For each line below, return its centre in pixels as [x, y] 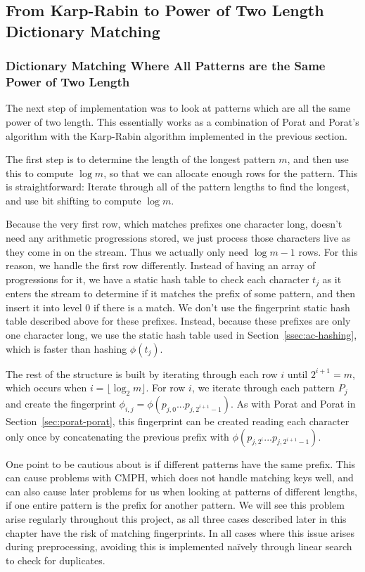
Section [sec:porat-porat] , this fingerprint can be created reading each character [178, 421]
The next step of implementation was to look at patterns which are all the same [178, 108]
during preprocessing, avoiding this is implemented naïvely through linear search [179, 546]
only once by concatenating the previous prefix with [117, 436]
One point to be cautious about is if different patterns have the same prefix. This [181, 463]
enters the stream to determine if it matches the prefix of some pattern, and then [181, 293]
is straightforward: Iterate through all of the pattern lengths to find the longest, [178, 187]
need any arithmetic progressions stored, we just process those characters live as [178, 238]
